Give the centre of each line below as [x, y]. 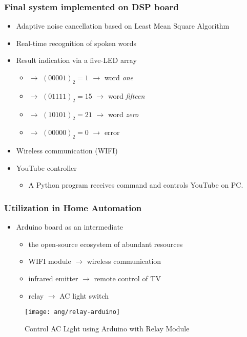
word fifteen [126, 95]
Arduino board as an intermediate [70, 227]
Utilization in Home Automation [73, 207]
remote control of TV [127, 278]
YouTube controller [46, 167]
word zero [123, 114]
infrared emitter [53, 278]
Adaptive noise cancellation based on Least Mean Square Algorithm [123, 26]
